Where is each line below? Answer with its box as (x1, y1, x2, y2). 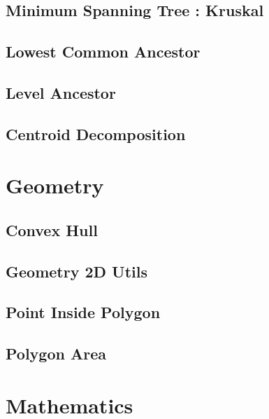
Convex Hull (6, 219, 98, 240)
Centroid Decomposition (6, 123, 186, 144)
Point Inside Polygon (6, 301, 161, 323)
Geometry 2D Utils (6, 260, 147, 282)
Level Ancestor (6, 81, 116, 103)
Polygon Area (6, 343, 106, 364)
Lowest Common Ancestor (6, 41, 201, 62)
